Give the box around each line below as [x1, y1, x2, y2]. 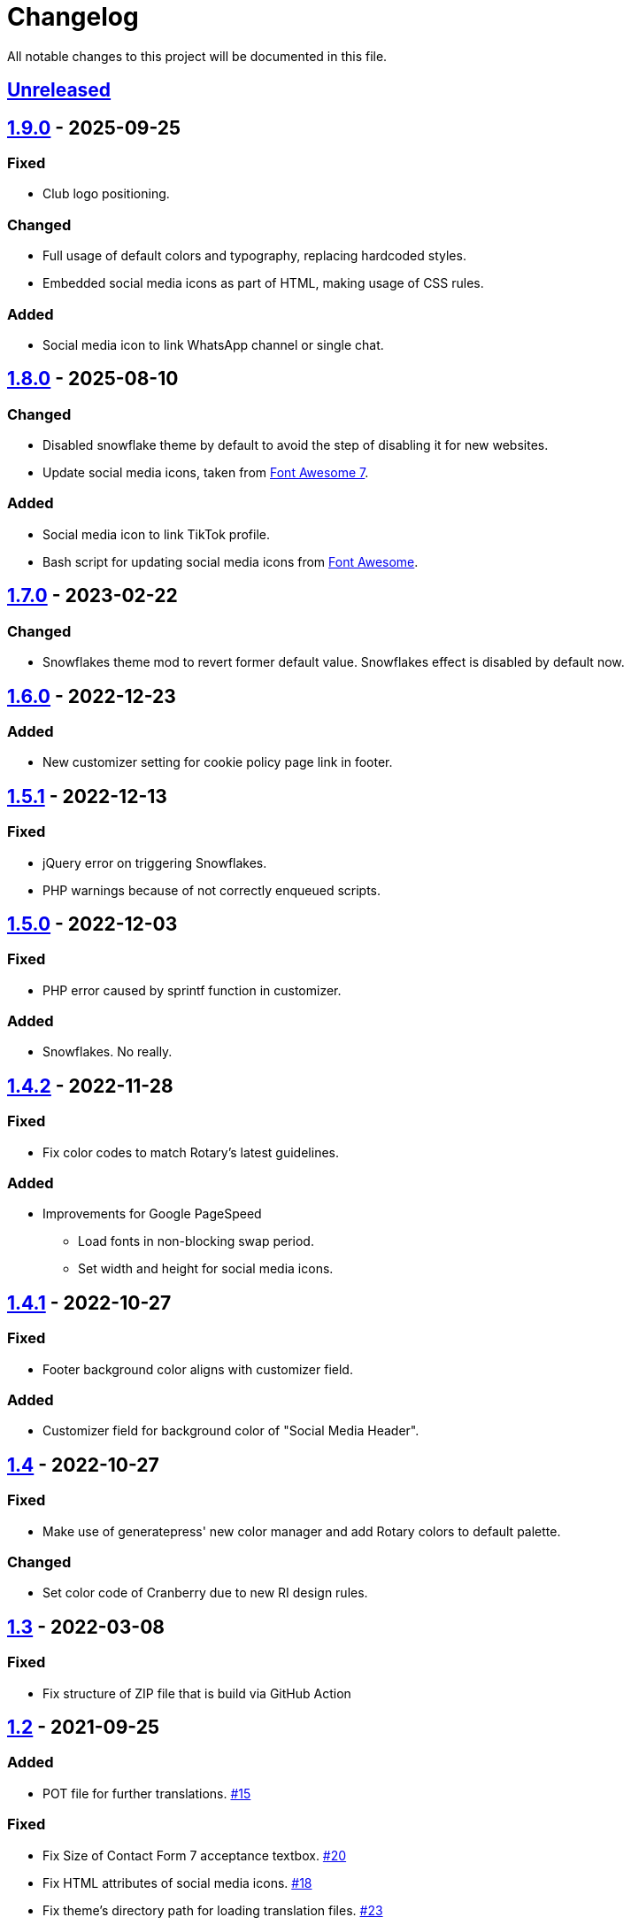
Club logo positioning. [42, 186, 170, 202]
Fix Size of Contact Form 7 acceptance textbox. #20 [42, 1847, 347, 1863]
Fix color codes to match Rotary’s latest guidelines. [42, 1144, 339, 1160]
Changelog [7, 2, 139, 32]
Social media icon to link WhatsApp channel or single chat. [42, 336, 384, 352]
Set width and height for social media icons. [78, 1261, 334, 1277]
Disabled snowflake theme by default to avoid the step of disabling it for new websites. [42, 437, 549, 453]
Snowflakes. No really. [42, 1044, 173, 1060]
